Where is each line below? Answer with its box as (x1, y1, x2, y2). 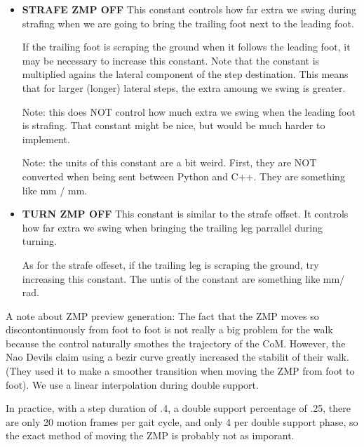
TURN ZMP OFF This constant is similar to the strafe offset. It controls (22, 206, 349, 221)
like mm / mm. (22, 182, 88, 197)
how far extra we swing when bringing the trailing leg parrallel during (22, 220, 323, 234)
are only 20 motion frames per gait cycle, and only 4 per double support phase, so (6, 414, 358, 429)
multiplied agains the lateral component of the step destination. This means (22, 67, 349, 81)
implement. (22, 131, 70, 146)
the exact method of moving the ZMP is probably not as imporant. (6, 428, 295, 443)
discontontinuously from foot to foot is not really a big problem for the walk (6, 322, 333, 337)
